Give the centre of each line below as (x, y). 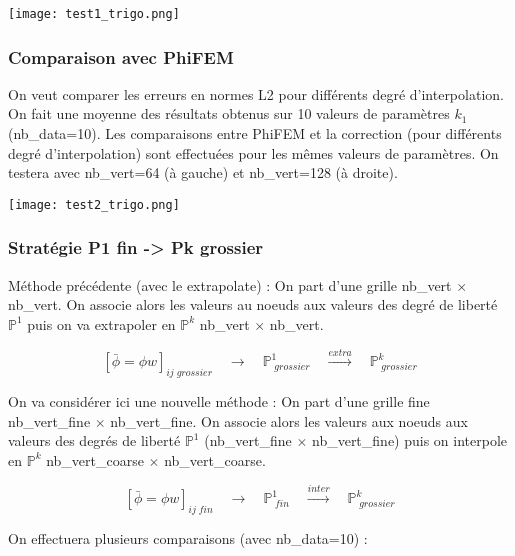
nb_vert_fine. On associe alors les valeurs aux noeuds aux (289, 420)
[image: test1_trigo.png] (94, 14)
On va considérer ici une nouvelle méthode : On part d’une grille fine (219, 401)
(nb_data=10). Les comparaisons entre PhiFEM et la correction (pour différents (255, 133)
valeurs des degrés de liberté (94, 440)
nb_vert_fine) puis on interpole (409, 440)
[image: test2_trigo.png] (94, 204)
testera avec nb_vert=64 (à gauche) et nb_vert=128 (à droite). (203, 172)
